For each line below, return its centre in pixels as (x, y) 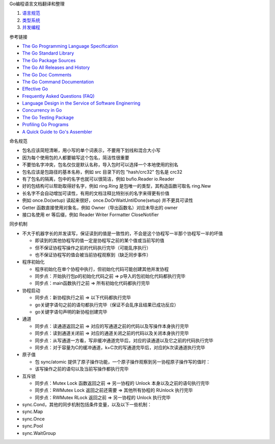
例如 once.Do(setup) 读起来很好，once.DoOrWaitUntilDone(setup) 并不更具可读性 (108, 200)
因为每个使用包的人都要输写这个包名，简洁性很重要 (76, 158)
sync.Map (33, 412)
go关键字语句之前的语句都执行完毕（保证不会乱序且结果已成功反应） (107, 305)
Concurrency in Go (42, 110)
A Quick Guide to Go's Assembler (57, 132)
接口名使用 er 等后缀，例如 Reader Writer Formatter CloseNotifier (90, 215)
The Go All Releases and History (56, 68)
